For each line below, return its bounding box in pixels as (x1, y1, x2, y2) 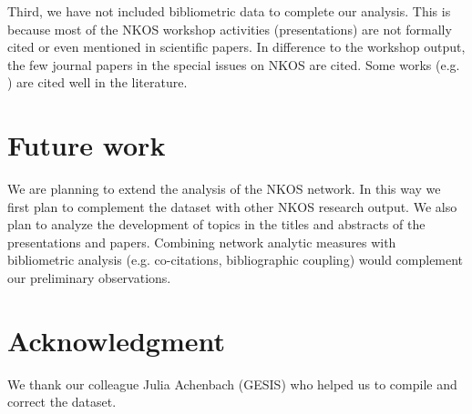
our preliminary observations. (7, 268, 171, 288)
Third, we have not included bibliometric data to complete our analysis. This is (7, 2, 451, 20)
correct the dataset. (7, 392, 117, 411)
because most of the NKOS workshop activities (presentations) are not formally (7, 19, 452, 38)
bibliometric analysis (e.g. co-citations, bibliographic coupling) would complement (7, 250, 464, 269)
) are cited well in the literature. (7, 73, 188, 92)
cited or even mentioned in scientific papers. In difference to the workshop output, (7, 37, 466, 56)
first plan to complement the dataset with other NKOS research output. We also (7, 197, 457, 216)
